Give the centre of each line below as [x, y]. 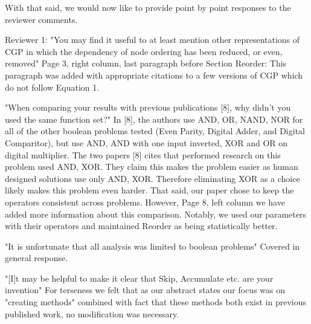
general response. [37, 258]
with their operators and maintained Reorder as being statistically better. [141, 226]
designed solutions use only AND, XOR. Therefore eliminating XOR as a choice [152, 178]
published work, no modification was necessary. [92, 313]
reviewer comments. [41, 19]
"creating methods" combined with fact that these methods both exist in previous [155, 302]
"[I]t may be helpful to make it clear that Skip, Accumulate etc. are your [139, 278]
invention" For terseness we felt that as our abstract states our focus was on [145, 290]
